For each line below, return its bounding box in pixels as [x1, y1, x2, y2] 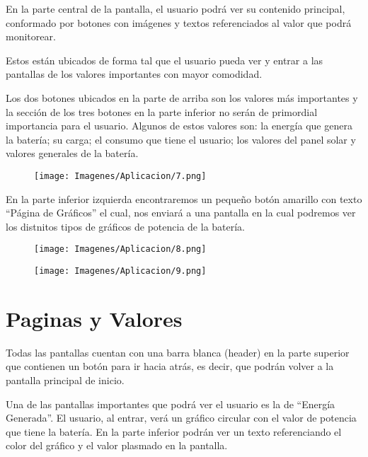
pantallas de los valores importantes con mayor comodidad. [6, 66, 263, 81]
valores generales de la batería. [6, 146, 139, 161]
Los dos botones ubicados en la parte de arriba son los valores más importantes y [6, 90, 358, 105]
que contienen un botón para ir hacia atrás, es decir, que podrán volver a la [6, 359, 334, 374]
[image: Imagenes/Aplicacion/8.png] [34, 244, 207, 255]
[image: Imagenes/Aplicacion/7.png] [34, 170, 207, 181]
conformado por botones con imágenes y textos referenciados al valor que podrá [6, 15, 352, 30]
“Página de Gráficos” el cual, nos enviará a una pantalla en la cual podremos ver [6, 205, 356, 220]
